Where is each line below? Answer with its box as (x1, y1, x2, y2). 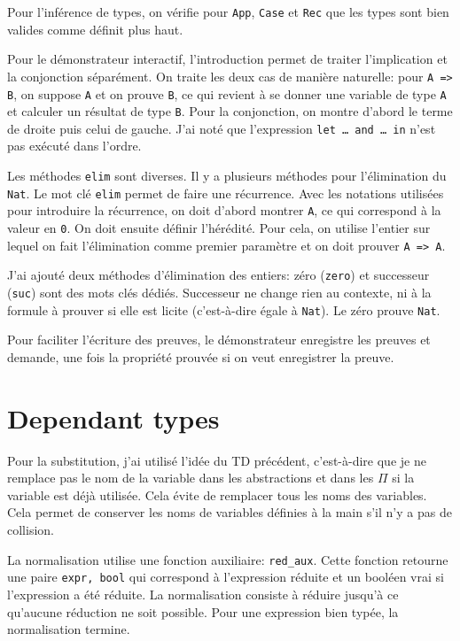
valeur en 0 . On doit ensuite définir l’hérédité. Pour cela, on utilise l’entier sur (7, 219, 431, 237)
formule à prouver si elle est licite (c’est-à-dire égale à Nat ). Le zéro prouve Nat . (7, 300, 441, 319)
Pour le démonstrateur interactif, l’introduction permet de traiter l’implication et (7, 50, 448, 68)
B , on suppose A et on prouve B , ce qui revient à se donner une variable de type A (7, 84, 447, 103)
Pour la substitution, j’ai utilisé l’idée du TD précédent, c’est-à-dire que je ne (7, 451, 426, 469)
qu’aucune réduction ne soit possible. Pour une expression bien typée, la (7, 602, 399, 621)
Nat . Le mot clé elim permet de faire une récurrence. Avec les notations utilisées (7, 183, 444, 202)
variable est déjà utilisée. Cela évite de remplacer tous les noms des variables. (7, 485, 427, 504)
